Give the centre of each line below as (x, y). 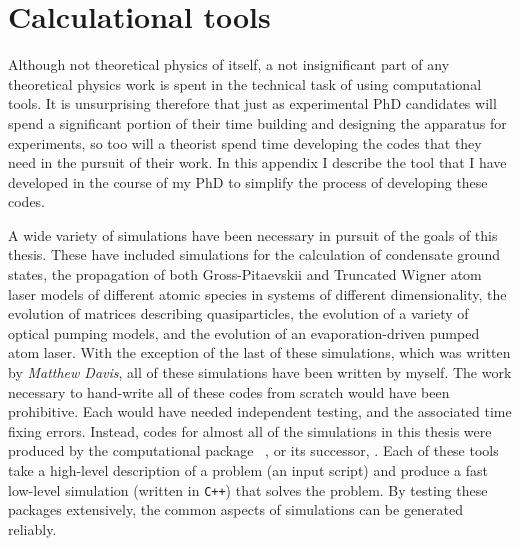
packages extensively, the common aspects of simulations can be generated (236, 509)
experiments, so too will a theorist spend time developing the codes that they (245, 142)
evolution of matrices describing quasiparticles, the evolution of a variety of (238, 313)
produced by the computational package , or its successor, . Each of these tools (253, 450)
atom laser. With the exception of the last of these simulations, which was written (259, 352)
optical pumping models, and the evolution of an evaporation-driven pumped (244, 332)
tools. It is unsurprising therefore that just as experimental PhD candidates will (252, 103)
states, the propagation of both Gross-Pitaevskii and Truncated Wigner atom (245, 274)
